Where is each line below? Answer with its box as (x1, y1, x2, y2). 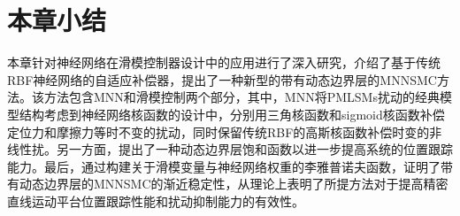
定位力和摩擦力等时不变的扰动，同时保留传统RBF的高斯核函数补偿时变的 (7, 122, 430, 141)
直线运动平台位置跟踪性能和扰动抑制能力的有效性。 (7, 191, 304, 210)
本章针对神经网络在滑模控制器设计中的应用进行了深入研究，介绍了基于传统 (7, 53, 441, 72)
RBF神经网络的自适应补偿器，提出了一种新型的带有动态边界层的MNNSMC (7, 70, 437, 89)
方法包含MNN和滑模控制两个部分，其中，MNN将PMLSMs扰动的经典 (43, 88, 440, 106)
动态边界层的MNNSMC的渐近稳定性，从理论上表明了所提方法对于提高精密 (19, 174, 448, 193)
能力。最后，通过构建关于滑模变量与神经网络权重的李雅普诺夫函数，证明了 (7, 157, 441, 175)
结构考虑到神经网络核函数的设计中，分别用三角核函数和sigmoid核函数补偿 (19, 104, 445, 123)
